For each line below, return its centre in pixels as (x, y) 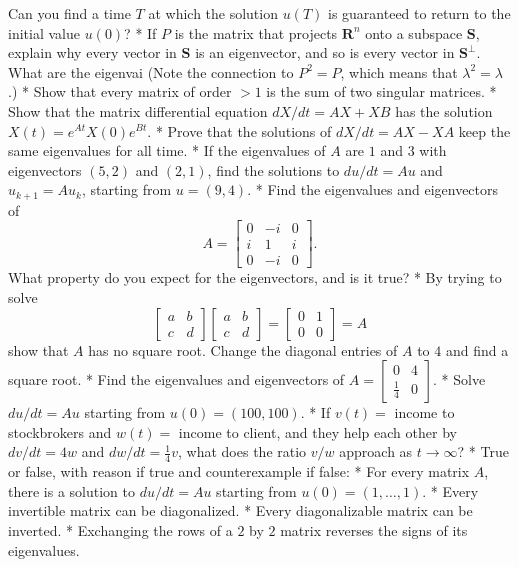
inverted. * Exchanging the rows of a (120, 530)
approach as (376, 451)
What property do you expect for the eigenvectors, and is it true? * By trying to (255, 277)
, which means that (399, 71)
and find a (477, 349)
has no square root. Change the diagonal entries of (243, 349)
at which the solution (213, 13)
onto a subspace (414, 32)
